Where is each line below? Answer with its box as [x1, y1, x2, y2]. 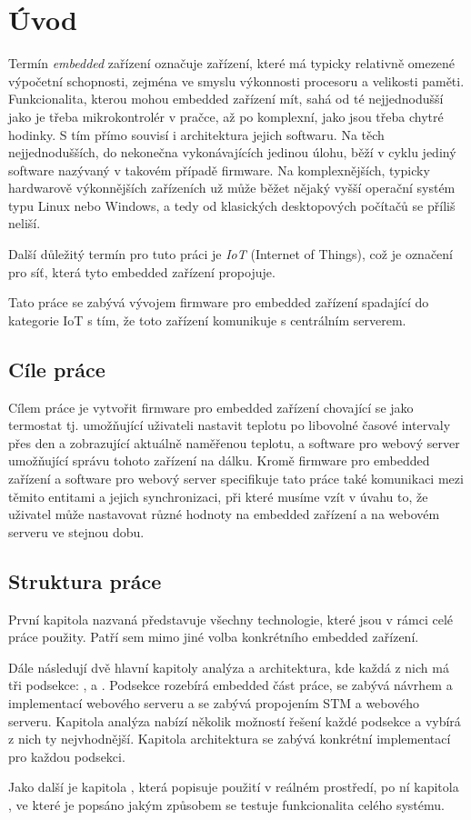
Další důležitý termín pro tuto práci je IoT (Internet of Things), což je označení [8, 245, 453, 264]
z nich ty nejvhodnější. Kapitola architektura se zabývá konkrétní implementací [8, 729, 451, 748]
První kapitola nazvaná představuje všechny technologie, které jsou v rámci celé [8, 609, 454, 628]
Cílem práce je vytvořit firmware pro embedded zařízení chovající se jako [8, 397, 414, 416]
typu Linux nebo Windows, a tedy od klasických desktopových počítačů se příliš [8, 195, 456, 215]
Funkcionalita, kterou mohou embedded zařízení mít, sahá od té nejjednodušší [8, 89, 444, 108]
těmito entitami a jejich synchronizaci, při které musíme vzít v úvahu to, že [8, 486, 428, 505]
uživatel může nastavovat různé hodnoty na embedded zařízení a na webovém [8, 505, 440, 524]
